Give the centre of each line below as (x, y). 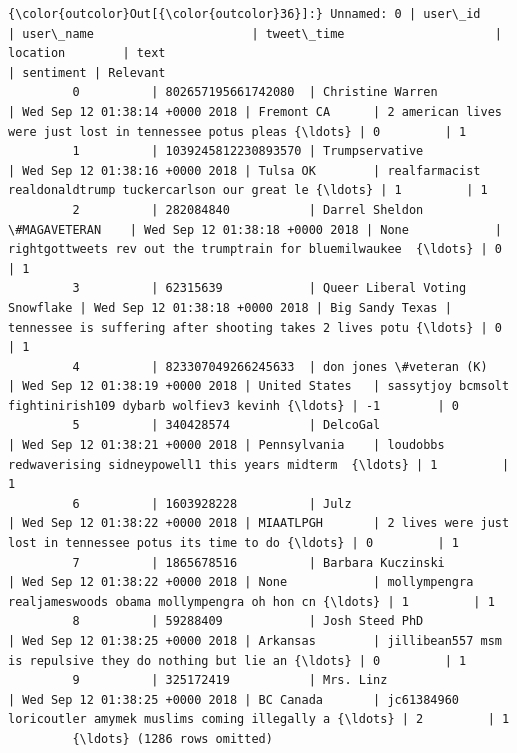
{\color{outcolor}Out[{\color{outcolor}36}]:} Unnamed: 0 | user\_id (244, 14)
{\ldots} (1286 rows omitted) (172, 738)
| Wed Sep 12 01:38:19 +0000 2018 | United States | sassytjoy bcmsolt (259, 386)
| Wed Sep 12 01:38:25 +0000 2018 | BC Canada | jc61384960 (234, 699)
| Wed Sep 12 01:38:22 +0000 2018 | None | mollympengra (241, 582)
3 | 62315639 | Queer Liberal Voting (269, 288)
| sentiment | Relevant (87, 72)
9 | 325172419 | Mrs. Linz (230, 680)
